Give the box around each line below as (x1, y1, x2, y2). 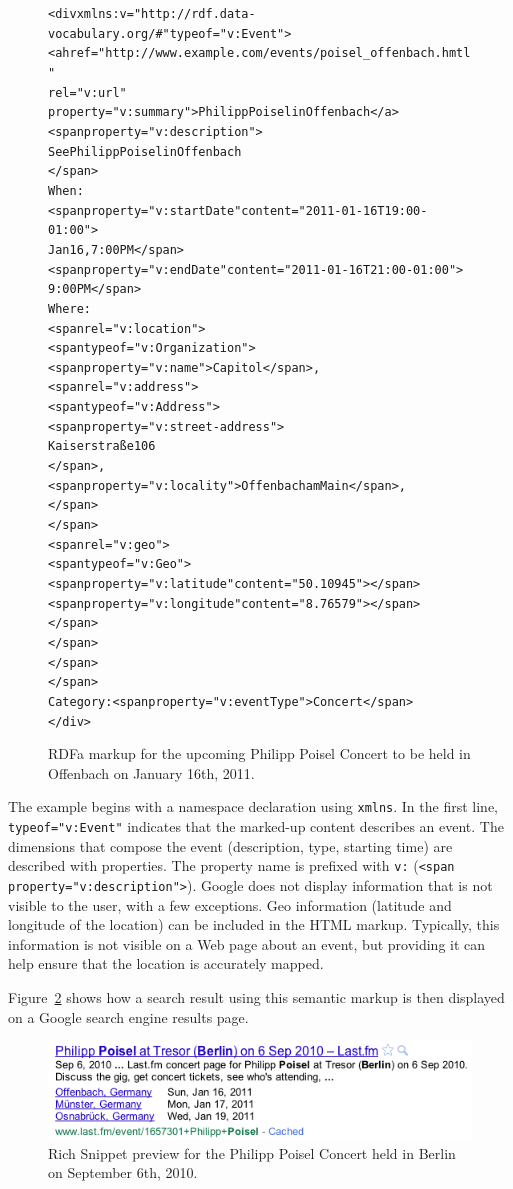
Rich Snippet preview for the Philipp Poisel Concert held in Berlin (48, 1142, 456, 1163)
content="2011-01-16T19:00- (241, 203, 428, 218)
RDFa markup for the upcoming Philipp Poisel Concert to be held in (48, 743, 471, 764)
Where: (48, 301, 91, 316)
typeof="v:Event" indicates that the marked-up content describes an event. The (8, 816, 504, 837)
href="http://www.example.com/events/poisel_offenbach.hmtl (62, 46, 471, 61)
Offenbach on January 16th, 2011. (48, 762, 255, 783)
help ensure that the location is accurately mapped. (8, 953, 324, 974)
